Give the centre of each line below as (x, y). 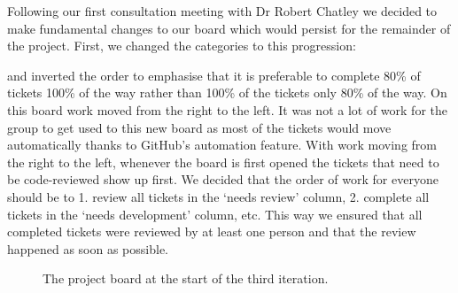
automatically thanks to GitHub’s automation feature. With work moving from (222, 145)
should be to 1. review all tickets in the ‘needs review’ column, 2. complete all (218, 196)
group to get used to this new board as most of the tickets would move (199, 127)
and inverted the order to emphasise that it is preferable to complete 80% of (214, 75)
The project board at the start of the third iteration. (186, 278)
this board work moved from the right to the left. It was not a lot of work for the (227, 109)
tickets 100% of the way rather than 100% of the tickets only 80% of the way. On (227, 93)
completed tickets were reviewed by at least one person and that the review (212, 231)
